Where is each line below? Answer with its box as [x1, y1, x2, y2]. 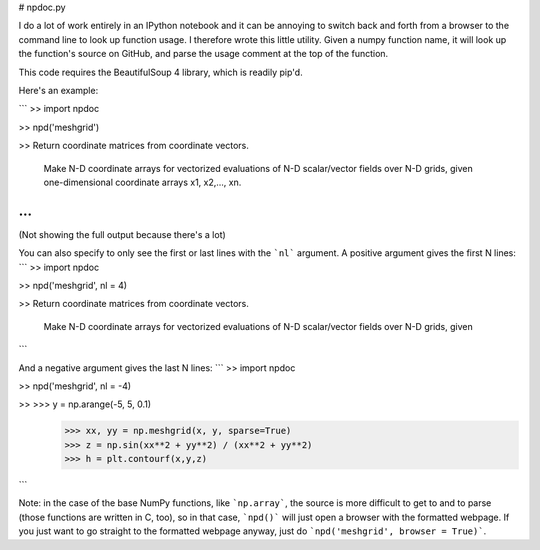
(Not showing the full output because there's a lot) [18, 228, 227, 240]
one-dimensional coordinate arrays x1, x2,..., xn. [43, 176, 242, 188]
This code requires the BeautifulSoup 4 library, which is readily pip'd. [18, 66, 304, 78]
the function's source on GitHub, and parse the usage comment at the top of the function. [18, 48, 389, 60]
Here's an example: [18, 84, 99, 96]
